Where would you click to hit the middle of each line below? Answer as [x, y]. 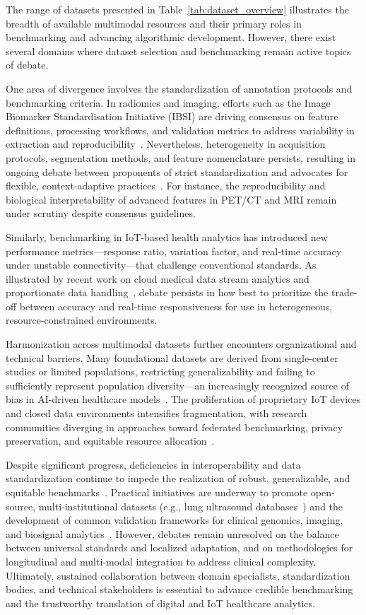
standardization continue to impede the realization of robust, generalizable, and [178, 478]
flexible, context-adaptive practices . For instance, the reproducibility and [166, 186]
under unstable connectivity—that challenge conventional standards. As [161, 265]
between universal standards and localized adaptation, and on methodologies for [179, 547]
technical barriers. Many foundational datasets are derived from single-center [172, 357]
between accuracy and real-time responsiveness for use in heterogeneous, [176, 306]
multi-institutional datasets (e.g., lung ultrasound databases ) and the [191, 506]
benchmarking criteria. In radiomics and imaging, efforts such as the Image [168, 102]
